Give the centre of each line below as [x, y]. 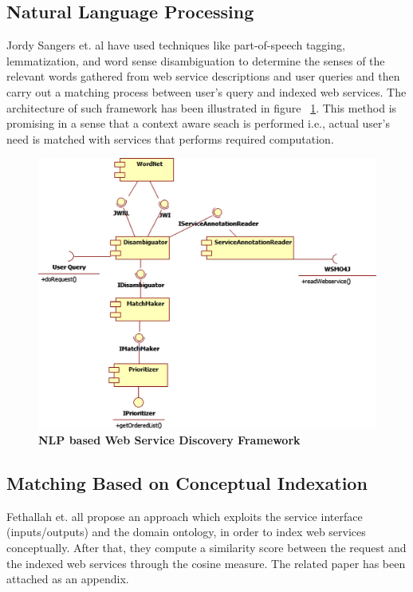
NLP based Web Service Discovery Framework [169, 440]
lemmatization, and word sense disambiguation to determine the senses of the [196, 60]
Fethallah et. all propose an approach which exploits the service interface [185, 516]
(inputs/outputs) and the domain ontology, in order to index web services [186, 532]
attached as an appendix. [68, 579]
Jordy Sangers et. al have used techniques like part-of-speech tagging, [176, 45]
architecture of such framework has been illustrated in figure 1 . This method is [202, 107]
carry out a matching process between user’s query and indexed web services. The [206, 91]
